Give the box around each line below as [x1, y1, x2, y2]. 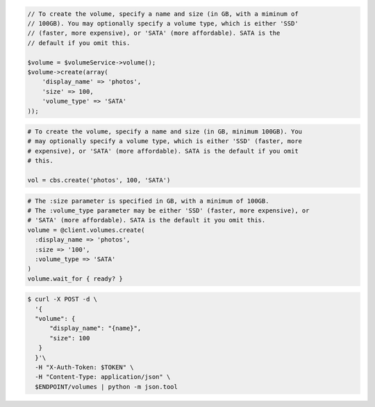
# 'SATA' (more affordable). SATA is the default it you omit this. [27, 216, 266, 224]
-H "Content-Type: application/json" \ [35, 373, 171, 381]
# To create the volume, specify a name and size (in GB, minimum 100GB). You [27, 128, 302, 135]
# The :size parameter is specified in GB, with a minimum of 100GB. [27, 197, 269, 205]
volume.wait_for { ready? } [27, 274, 123, 283]
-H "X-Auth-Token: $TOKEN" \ [35, 363, 135, 372]
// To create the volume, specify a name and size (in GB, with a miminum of [27, 10, 299, 17]
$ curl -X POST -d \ [27, 295, 97, 304]
